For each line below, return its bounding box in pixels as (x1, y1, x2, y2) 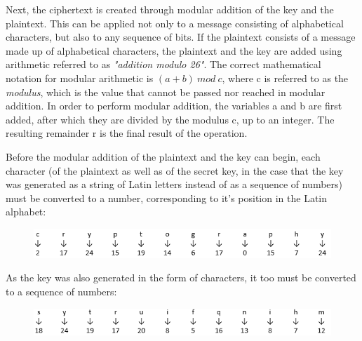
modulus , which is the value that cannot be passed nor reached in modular (6, 84, 326, 99)
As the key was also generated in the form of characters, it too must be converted (6, 270, 356, 285)
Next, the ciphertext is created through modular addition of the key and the (6, 2, 334, 16)
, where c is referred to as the (222, 70, 349, 85)
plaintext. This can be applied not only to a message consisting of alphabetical (6, 15, 344, 30)
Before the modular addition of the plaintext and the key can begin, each (6, 149, 321, 163)
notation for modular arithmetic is (6, 70, 154, 85)
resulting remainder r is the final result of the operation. (6, 126, 248, 140)
